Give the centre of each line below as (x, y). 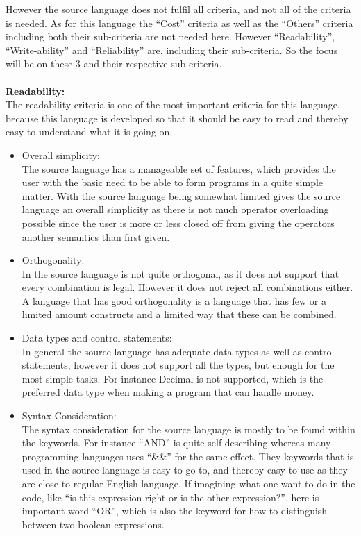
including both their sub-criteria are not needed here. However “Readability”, (170, 36)
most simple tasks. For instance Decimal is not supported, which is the (173, 378)
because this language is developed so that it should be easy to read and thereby (177, 118)
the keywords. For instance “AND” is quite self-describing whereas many (176, 443)
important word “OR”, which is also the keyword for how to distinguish (175, 511)
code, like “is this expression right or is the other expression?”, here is (170, 497)
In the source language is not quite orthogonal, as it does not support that (180, 273)
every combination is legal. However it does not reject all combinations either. (187, 287)
